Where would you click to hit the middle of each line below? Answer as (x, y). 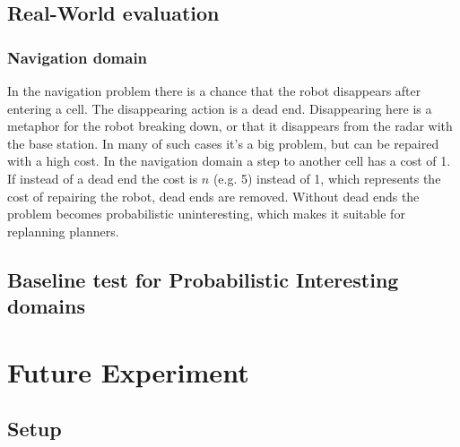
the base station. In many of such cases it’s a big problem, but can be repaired (223, 143)
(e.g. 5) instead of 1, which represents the (327, 178)
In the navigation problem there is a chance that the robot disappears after (214, 90)
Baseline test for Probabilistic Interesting (203, 279)
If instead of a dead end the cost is (103, 178)
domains (47, 306)
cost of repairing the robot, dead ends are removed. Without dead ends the (213, 196)
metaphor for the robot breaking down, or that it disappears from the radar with (230, 126)
